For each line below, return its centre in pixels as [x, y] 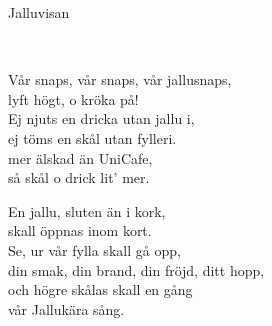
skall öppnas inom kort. [80, 230]
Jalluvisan [39, 12]
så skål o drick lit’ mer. [79, 177]
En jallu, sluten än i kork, [87, 210]
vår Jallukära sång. [66, 308]
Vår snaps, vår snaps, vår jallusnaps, [120, 79]
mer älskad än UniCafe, [80, 157]
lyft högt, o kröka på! [73, 98]
